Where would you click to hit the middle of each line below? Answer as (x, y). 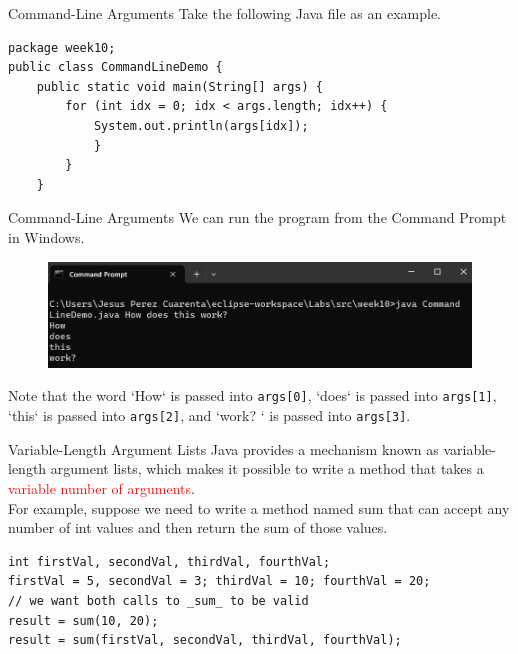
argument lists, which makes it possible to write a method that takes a (267, 468)
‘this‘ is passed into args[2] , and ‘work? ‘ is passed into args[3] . (209, 415)
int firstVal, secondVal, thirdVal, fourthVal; (169, 561)
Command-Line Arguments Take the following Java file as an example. (225, 13)
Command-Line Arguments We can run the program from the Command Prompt (257, 217)
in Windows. (46, 236)
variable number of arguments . (101, 487)
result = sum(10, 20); (83, 620)
